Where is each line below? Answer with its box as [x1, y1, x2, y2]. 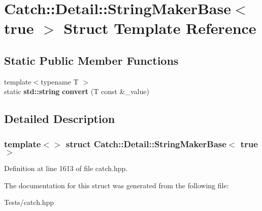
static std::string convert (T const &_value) [4, 86, 149, 97]
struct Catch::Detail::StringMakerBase [65, 137, 226, 150]
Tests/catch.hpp [4, 197, 54, 207]
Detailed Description [4, 111, 115, 126]
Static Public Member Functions [4, 52, 179, 68]
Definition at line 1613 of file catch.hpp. [4, 162, 128, 173]
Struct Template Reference [63, 18, 256, 38]
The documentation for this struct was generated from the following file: [4, 180, 229, 190]
